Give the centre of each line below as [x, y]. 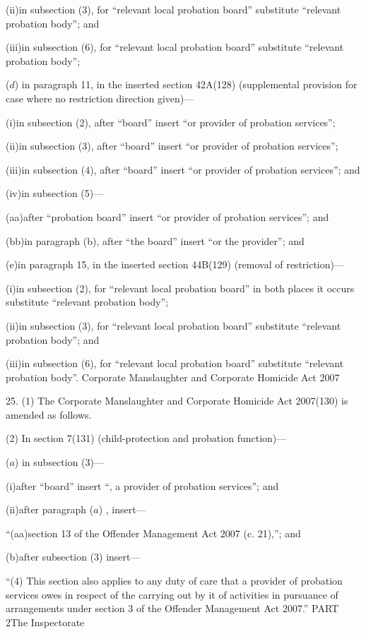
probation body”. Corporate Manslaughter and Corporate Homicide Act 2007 [173, 377]
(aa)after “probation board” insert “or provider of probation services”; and [167, 216]
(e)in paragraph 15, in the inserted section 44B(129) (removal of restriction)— [175, 264]
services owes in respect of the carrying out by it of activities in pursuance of [172, 594]
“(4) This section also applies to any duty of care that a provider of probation [174, 581]
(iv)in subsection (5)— [55, 193]
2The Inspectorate [45, 622]
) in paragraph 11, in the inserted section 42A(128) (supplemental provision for [186, 84]
